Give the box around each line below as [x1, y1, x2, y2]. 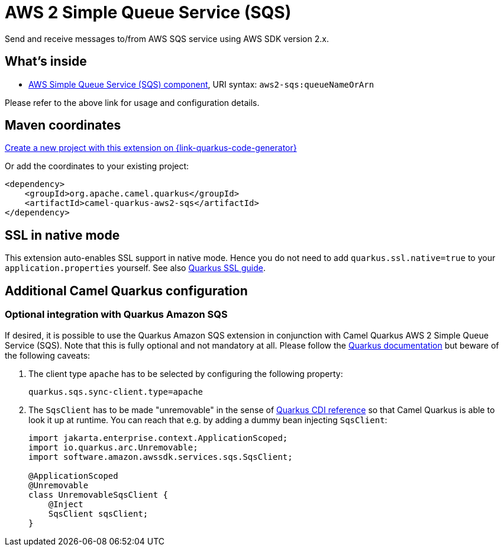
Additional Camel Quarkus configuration [5, 283, 248, 298]
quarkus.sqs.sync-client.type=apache [28, 386, 203, 397]
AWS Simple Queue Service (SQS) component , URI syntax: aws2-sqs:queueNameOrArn [28, 79, 374, 89]
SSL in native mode [5, 227, 120, 243]
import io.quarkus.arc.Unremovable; [28, 442, 198, 452]
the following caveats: [5, 350, 91, 360]
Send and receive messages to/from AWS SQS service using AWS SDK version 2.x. [5, 33, 329, 44]
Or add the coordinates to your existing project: [5, 161, 189, 172]
